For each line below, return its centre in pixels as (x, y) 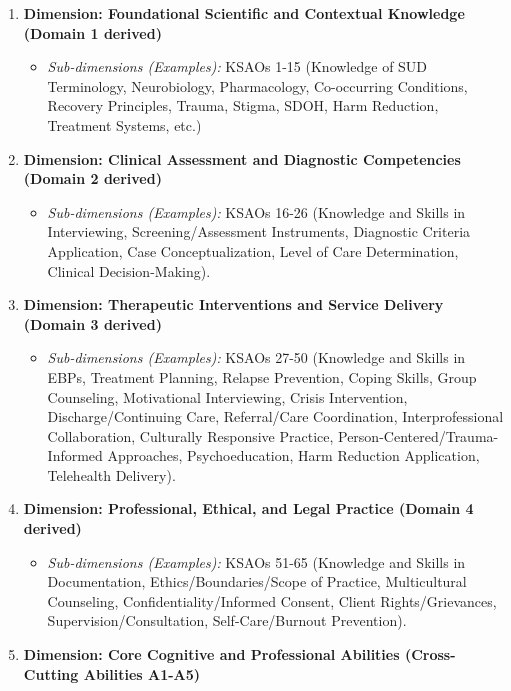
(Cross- (430, 654)
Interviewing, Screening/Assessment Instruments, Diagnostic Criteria (259, 231)
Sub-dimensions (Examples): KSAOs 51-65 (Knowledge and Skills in (256, 561)
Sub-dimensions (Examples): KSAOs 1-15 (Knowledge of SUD (237, 66)
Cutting (51, 673)
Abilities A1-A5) (142, 673)
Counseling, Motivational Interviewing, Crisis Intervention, (227, 396)
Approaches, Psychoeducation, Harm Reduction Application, (293, 455)
